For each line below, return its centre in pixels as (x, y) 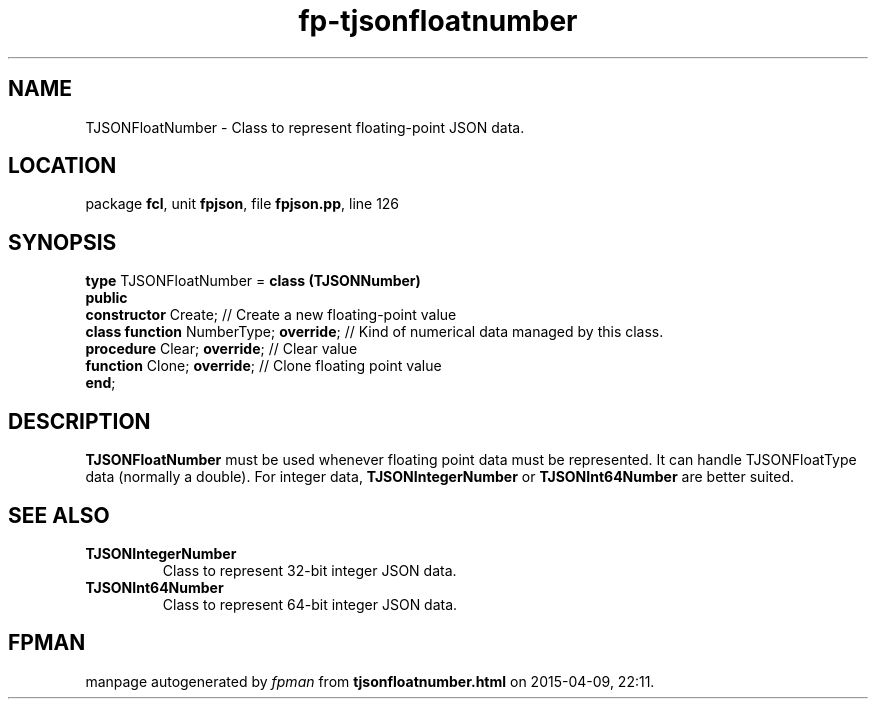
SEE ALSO (59, 515)
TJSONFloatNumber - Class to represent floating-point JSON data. (305, 127)
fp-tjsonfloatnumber (438, 21)
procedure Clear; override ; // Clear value (221, 349)
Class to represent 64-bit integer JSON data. (310, 604)
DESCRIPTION (79, 421)
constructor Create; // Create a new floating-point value (271, 315)
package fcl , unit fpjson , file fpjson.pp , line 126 (242, 204)
